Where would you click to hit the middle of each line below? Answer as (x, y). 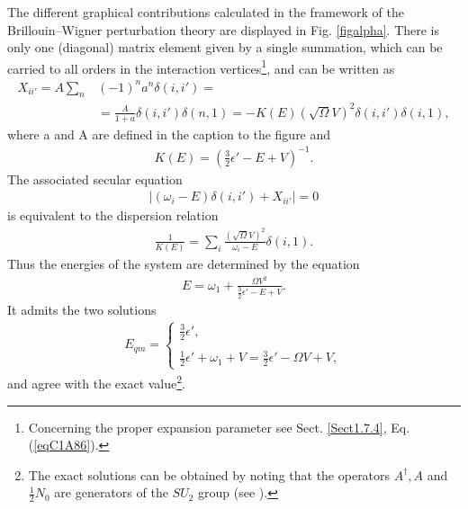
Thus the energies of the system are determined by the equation (184, 264)
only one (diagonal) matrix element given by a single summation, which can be (225, 47)
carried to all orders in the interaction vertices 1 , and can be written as (201, 67)
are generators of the (111, 492)
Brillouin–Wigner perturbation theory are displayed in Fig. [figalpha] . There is (224, 29)
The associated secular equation (95, 179)
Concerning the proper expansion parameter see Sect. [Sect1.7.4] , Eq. (219, 427)
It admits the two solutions (82, 309)
